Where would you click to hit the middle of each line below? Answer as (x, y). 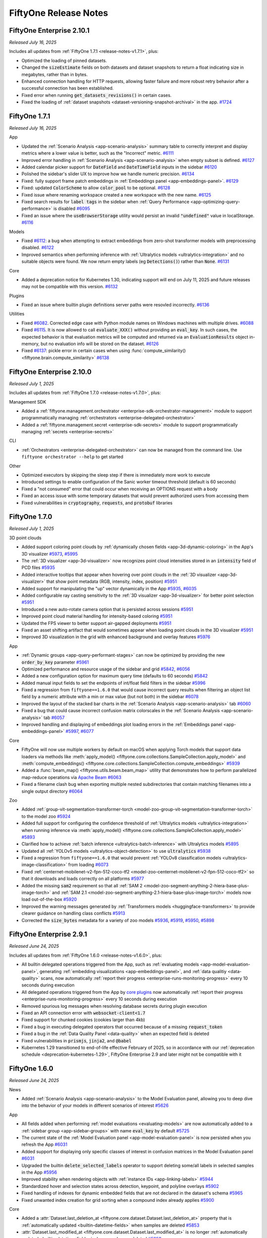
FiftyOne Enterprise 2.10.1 (49, 30)
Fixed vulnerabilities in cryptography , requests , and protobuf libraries (97, 503)
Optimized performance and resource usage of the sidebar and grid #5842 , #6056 (106, 669)
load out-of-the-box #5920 (49, 899)
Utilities (17, 314)
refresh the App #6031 (44, 1144)
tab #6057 (54, 718)
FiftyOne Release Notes (59, 13)
